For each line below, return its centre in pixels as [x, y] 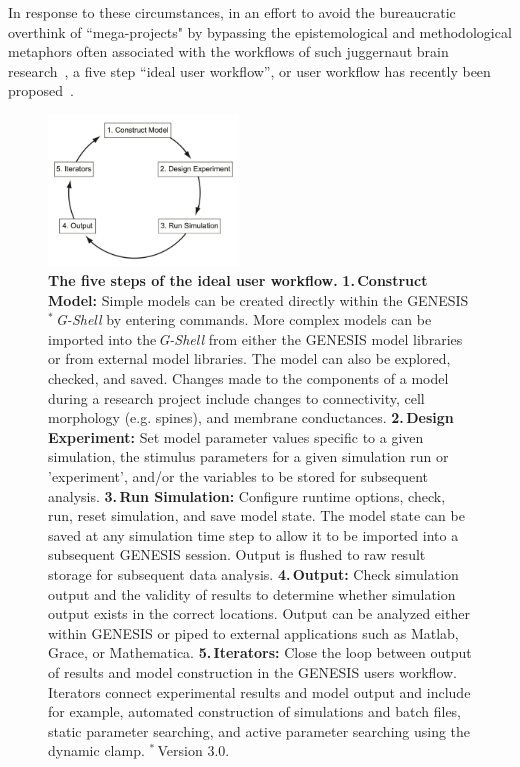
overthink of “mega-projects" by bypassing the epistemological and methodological [260, 31]
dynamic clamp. [96, 750]
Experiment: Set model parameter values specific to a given [236, 436]
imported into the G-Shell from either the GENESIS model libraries [255, 338]
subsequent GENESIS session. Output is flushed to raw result [237, 554]
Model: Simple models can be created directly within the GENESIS [258, 299]
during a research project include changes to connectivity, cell [236, 397]
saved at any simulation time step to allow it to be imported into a [253, 534]
